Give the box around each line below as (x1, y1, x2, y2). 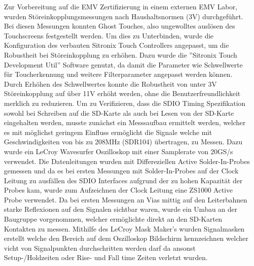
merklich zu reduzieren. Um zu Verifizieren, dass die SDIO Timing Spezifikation (4, 98, 246, 108)
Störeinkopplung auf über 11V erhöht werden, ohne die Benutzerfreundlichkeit (4, 88, 241, 99)
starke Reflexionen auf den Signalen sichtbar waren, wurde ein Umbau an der (4, 204, 238, 214)
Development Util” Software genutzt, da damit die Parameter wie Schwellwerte (4, 59, 243, 69)
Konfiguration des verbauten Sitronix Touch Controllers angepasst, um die (4, 40, 229, 50)
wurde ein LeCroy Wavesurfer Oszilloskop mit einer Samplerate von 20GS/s (4, 146, 233, 156)
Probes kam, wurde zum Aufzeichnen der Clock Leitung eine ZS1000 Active (4, 185, 233, 195)
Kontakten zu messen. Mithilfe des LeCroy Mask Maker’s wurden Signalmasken (4, 223, 245, 233)
